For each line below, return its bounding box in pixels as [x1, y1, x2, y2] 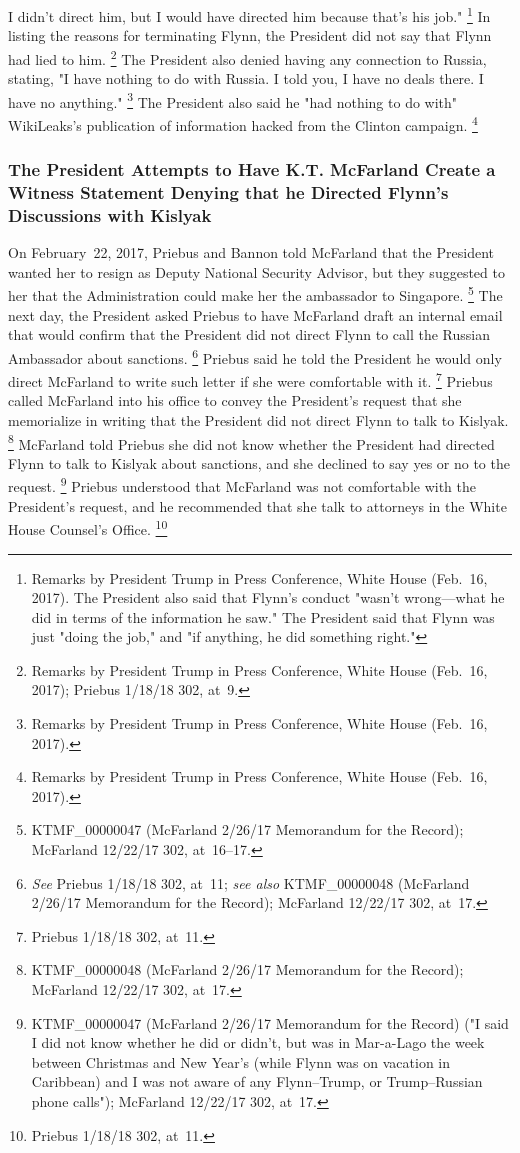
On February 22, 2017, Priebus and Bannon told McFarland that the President [8, 242, 494, 263]
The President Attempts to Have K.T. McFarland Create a [8, 157, 496, 182]
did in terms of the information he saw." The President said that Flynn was [31, 606, 495, 627]
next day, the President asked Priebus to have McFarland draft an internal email [8, 304, 503, 325]
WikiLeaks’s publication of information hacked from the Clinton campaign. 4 [8, 111, 478, 135]
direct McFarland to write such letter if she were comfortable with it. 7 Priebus [8, 368, 493, 391]
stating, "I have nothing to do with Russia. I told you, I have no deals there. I [8, 68, 484, 89]
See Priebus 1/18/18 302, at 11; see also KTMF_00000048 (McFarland [31, 872, 470, 893]
